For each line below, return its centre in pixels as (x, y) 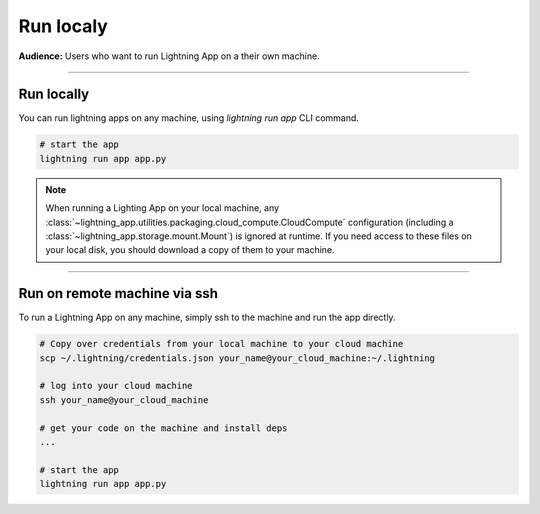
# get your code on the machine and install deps (163, 428)
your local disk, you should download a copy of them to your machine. (190, 250)
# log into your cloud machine (116, 386)
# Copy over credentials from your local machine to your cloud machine (221, 344)
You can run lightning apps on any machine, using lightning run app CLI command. (189, 118)
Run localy (63, 26)
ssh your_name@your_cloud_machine (124, 399)
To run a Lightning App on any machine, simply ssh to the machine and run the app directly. (207, 317)
